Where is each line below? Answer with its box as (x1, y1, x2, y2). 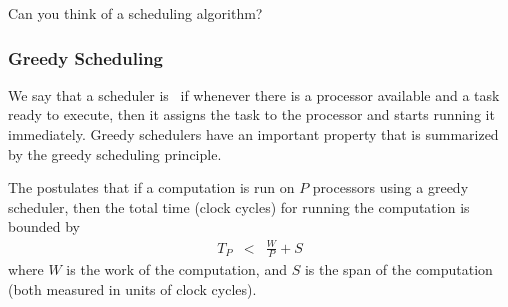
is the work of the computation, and (66, 259, 287, 280)
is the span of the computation (304, 259, 493, 280)
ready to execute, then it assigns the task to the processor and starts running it (8, 104, 495, 125)
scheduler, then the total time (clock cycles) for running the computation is (8, 196, 470, 217)
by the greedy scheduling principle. (8, 143, 222, 164)
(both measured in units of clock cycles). (8, 278, 257, 299)
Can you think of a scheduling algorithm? (8, 3, 263, 23)
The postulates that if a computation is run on (8, 177, 295, 198)
